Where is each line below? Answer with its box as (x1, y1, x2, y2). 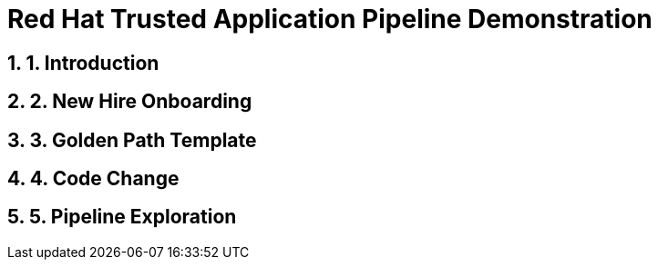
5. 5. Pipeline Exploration (7, 205, 237, 229)
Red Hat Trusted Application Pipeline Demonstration (7, 4, 653, 35)
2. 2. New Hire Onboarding (7, 90, 252, 114)
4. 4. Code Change (7, 167, 180, 191)
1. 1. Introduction (7, 51, 159, 74)
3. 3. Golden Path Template (7, 128, 257, 152)
